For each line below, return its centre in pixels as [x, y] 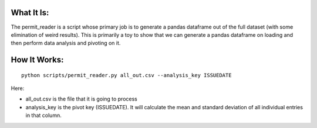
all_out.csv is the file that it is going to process [81, 99]
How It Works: [37, 60]
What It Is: [30, 13]
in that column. [43, 115]
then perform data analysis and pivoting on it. [66, 43]
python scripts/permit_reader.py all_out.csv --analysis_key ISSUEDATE [127, 75]
